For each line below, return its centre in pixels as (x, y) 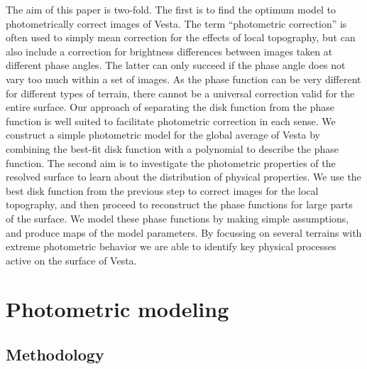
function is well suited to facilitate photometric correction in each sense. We (171, 121)
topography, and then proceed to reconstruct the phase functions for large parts (179, 204)
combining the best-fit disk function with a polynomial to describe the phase (172, 148)
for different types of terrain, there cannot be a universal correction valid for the (180, 93)
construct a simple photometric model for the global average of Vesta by (163, 135)
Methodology (55, 354)
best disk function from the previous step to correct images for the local (162, 190)
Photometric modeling (117, 309)
